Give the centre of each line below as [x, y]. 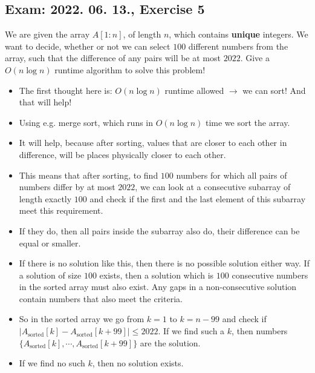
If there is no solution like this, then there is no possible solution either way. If [164, 263]
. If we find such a [191, 331]
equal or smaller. [50, 243]
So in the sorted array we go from [82, 319]
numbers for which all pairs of [232, 175]
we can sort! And [274, 90]
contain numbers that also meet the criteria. [101, 298]
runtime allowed [194, 90]
